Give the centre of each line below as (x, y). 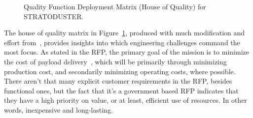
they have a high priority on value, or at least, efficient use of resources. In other (126, 100)
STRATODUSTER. (54, 16)
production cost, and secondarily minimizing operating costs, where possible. (120, 71)
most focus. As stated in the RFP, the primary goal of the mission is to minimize (126, 52)
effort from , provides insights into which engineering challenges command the (122, 42)
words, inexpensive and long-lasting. (58, 109)
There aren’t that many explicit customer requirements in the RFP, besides (118, 81)
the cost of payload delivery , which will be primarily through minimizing (115, 61)
